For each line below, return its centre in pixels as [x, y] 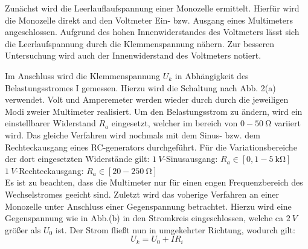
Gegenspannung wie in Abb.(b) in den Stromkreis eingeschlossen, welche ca [144, 218]
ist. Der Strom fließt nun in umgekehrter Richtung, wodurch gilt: [175, 229]
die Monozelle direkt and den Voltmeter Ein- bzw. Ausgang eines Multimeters [149, 20]
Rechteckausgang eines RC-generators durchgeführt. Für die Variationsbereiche [151, 147]
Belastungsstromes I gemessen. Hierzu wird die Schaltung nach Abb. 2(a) [140, 87]
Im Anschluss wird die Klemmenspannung [83, 75]
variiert [287, 123]
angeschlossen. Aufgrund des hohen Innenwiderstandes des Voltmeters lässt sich [152, 32]
